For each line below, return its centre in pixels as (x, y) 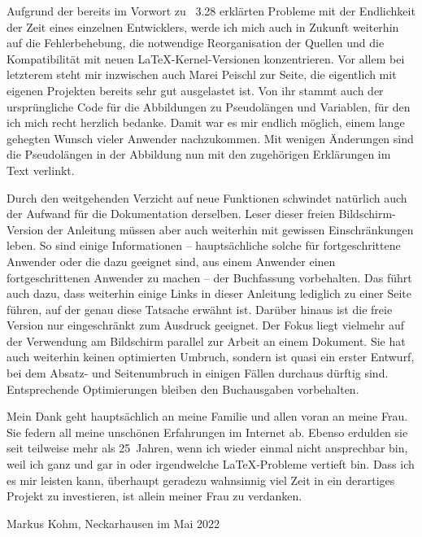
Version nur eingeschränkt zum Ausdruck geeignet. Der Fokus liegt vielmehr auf (205, 325)
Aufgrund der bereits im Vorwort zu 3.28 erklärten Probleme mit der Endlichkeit (211, 11)
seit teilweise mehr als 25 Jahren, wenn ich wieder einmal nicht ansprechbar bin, (207, 448)
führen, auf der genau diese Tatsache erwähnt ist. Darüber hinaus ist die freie (200, 309)
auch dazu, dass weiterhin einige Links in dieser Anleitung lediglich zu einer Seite (209, 293)
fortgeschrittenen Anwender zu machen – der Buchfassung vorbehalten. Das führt (209, 277)
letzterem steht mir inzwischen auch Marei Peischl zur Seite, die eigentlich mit (202, 74)
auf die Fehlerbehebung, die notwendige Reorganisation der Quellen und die (196, 43)
